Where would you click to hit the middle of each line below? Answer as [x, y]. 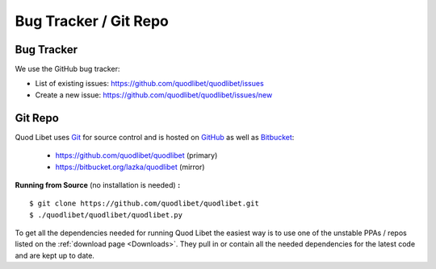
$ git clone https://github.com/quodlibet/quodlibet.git [145, 204]
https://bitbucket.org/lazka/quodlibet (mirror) [130, 167]
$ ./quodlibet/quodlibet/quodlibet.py [106, 215]
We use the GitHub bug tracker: [67, 69]
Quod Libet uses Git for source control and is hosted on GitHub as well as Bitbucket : [155, 137]
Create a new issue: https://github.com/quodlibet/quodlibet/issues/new [154, 95]
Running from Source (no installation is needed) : [98, 184]
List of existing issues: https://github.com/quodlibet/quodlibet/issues [149, 84]
